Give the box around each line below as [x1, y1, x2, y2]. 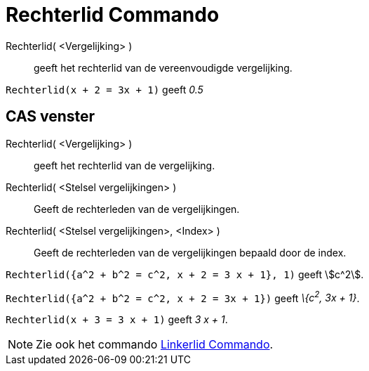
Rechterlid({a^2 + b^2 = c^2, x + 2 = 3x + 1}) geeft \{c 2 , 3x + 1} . [6, 289, 360, 304]
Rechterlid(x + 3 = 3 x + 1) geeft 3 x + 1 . [6, 313, 228, 326]
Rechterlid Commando [6, 3, 220, 27]
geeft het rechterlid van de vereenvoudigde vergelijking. [34, 61, 293, 74]
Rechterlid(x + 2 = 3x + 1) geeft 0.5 [6, 83, 203, 96]
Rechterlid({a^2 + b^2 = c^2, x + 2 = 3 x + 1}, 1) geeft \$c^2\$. [6, 268, 364, 280]
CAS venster [6, 108, 95, 126]
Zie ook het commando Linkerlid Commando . [36, 337, 274, 352]
